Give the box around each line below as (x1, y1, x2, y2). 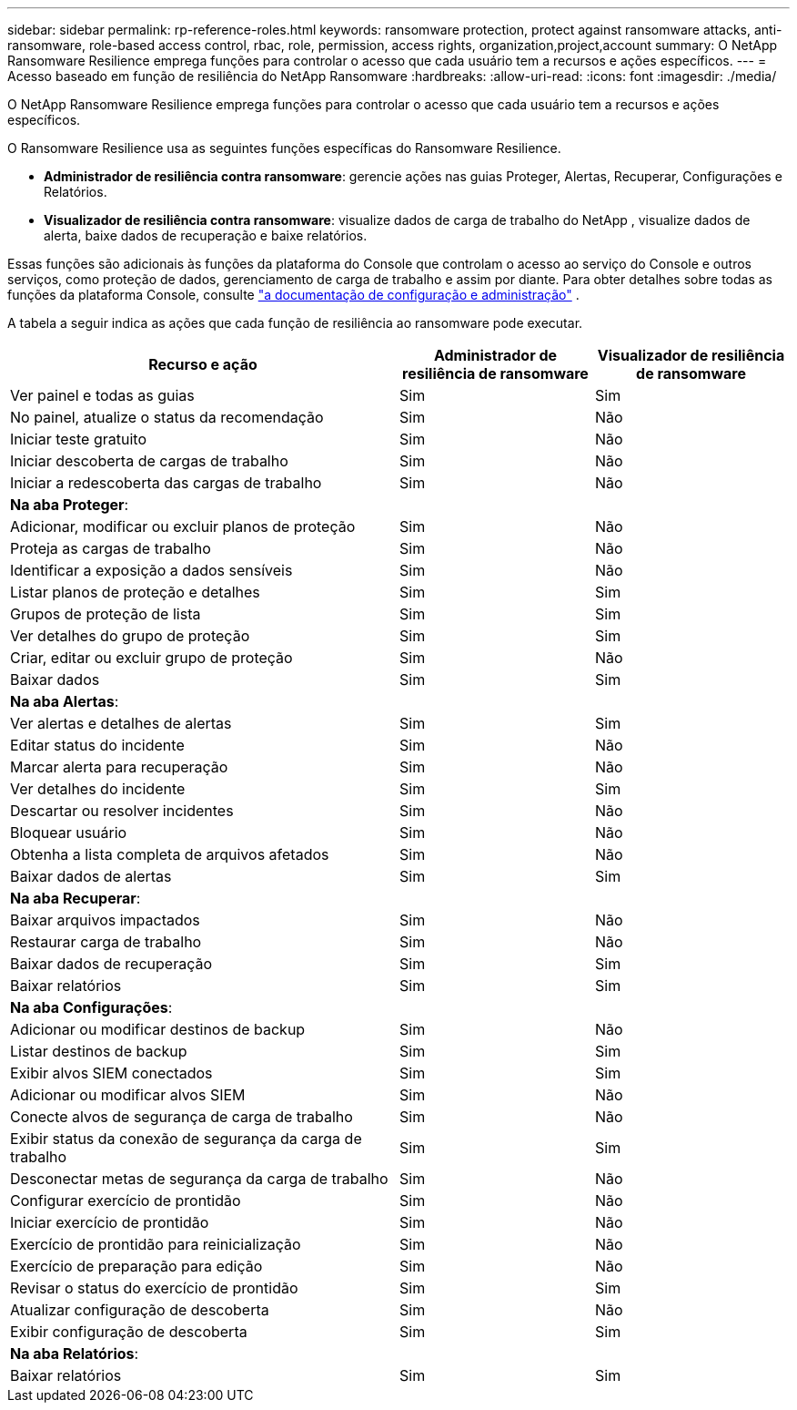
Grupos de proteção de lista (10, 605, 201, 623)
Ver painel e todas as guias (10, 386, 195, 404)
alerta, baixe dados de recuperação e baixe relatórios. (44, 228, 368, 243)
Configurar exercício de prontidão (10, 1191, 241, 1210)
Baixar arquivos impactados (10, 911, 200, 929)
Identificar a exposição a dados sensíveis (10, 561, 293, 579)
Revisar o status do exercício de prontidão (10, 1279, 298, 1297)
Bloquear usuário (10, 823, 127, 842)
